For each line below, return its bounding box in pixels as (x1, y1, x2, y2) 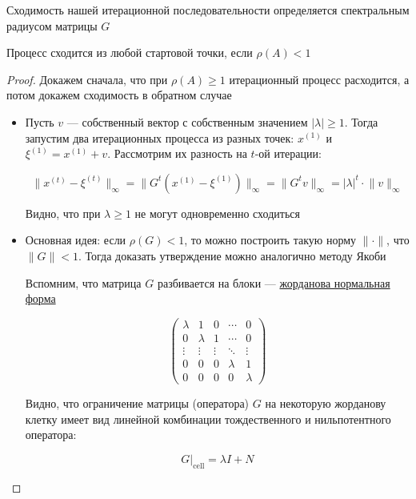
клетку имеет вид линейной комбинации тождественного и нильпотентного (25, 410, 391, 427)
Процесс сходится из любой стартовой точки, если (6, 44, 253, 61)
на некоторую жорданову (265, 394, 386, 411)
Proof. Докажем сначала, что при (6, 70, 168, 87)
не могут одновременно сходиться (134, 204, 300, 221)
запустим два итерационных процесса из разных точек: (25, 129, 294, 146)
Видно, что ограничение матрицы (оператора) (25, 394, 250, 411)
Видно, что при (25, 204, 101, 221)
